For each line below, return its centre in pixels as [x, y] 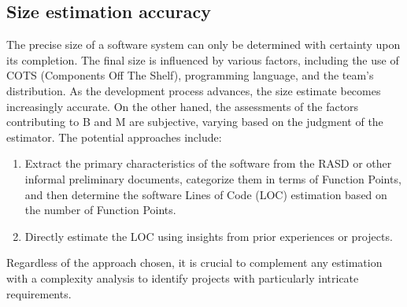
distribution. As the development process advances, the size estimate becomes [194, 90]
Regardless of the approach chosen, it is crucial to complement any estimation [194, 263]
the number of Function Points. [100, 210]
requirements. [39, 293]
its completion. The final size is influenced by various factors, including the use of [203, 59]
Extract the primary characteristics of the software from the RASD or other [208, 163]
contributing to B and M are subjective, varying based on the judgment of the [195, 122]
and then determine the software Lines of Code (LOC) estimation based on [206, 194]
